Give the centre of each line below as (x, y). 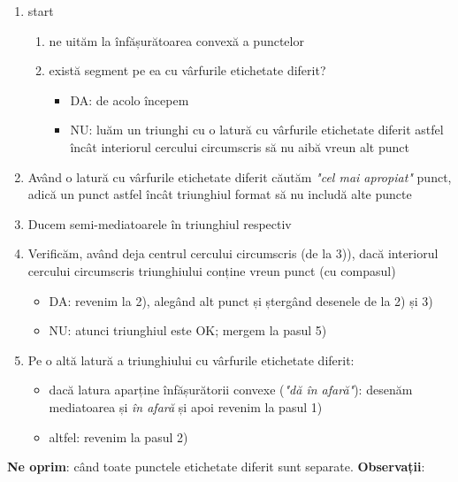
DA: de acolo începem (130, 99)
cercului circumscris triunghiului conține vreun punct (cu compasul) (212, 270)
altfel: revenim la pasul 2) (118, 436)
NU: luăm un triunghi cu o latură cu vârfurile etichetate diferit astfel (257, 130)
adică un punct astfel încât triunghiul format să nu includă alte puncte (220, 194)
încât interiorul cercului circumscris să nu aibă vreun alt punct (240, 146)
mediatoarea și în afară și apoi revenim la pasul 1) (186, 406)
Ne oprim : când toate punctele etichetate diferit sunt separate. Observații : (216, 467)
